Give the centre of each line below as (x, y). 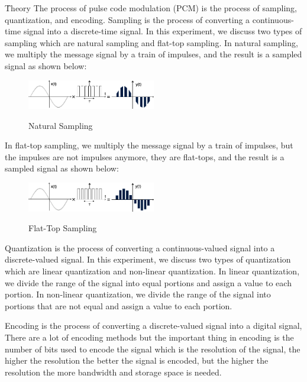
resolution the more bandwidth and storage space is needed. (113, 372)
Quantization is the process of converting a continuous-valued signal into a (140, 247)
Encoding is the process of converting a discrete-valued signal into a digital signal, (153, 326)
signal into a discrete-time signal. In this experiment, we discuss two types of (163, 31)
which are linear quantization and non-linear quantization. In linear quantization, (152, 271)
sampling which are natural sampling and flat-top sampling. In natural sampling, (151, 42)
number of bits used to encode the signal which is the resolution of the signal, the (153, 349)
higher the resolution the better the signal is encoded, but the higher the (137, 360)
